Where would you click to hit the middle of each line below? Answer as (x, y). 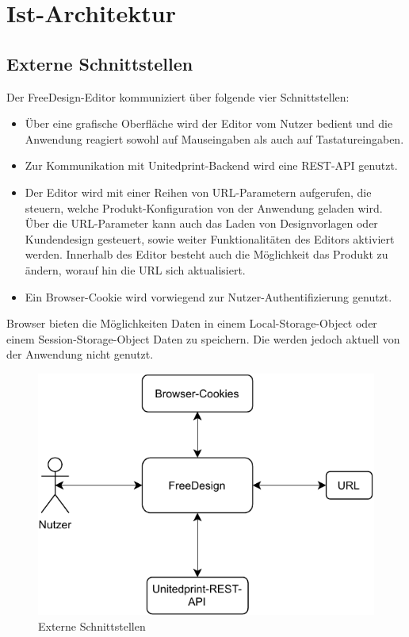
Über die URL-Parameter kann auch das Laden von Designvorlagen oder (201, 223)
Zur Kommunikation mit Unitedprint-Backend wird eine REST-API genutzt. (211, 165)
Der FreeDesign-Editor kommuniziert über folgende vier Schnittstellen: (178, 96)
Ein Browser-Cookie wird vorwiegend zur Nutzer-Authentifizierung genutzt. (208, 296)
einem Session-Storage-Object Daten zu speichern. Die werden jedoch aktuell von (203, 338)
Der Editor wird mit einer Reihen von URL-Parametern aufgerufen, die (198, 192)
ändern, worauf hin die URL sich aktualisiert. (135, 269)
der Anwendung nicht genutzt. (80, 354)
